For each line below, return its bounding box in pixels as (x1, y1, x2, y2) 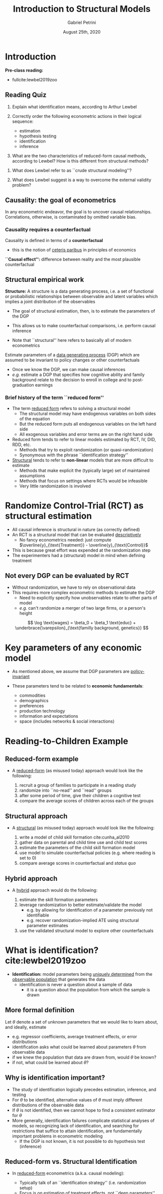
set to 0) (19, 855, 36, 861)
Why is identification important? (5, 1074, 106, 1082)
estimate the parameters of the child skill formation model (19, 845, 135, 851)
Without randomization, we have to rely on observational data (12, 584, 136, 590)
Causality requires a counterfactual (5, 226, 91, 233)
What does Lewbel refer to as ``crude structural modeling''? (12, 167, 132, 173)
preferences (19, 703, 44, 709)
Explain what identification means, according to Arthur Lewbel (12, 104, 137, 110)
